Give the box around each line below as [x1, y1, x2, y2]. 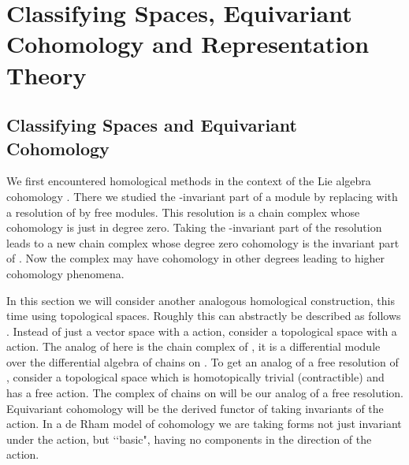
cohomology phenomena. [6, 265, 125, 281]
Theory [6, 58, 87, 91]
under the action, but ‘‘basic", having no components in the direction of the [6, 430, 372, 447]
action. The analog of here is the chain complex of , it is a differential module [6, 338, 381, 355]
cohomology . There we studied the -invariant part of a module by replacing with [6, 188, 398, 204]
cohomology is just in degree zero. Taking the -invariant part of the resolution [6, 219, 382, 236]
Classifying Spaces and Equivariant [6, 113, 297, 137]
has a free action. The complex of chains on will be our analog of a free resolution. [6, 385, 403, 401]
